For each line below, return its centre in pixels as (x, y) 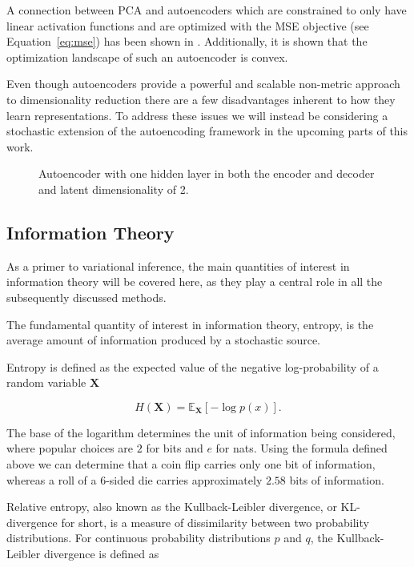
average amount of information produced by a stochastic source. (163, 340)
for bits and (175, 448)
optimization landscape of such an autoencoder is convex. (147, 56)
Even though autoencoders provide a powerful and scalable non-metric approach (203, 84)
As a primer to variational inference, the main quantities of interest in (178, 265)
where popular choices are (70, 448)
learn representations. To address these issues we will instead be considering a (197, 115)
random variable (46, 382)
